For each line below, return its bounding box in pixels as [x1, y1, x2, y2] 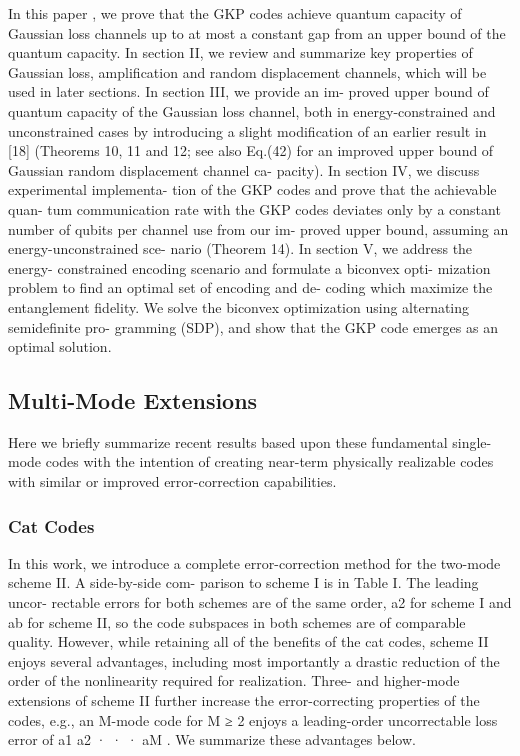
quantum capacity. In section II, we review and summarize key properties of [8, 42, 473, 63]
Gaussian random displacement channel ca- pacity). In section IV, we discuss [8, 159, 480, 180]
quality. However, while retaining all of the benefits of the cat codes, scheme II [8, 631, 489, 652]
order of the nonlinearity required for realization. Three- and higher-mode [8, 670, 460, 691]
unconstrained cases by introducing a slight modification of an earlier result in [8, 120, 487, 141]
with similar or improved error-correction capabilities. [8, 471, 337, 492]
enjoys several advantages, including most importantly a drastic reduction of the [8, 650, 500, 671]
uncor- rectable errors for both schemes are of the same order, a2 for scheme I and [8, 592, 512, 613]
